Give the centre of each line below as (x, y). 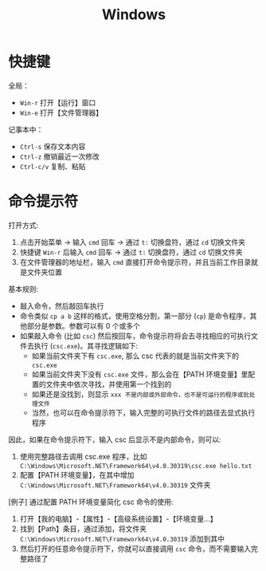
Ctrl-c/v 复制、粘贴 (53, 166)
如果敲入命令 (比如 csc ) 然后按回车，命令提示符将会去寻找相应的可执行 (135, 336)
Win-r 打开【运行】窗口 (58, 102)
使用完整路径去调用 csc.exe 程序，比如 (83, 456)
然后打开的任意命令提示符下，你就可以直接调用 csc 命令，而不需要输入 (135, 549)
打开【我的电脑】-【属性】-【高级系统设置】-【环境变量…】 (118, 518)
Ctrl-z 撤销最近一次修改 (59, 156)
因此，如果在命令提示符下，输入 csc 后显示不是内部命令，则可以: (115, 439)
